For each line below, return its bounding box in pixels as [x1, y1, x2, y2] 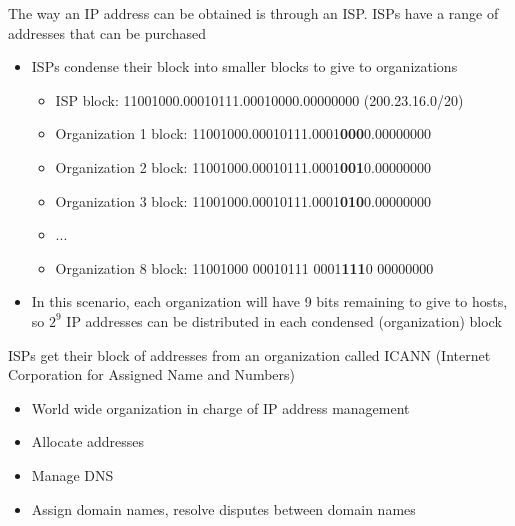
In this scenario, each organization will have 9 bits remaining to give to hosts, [31, 291, 508, 312]
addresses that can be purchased [8, 22, 206, 43]
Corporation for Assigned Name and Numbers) [8, 364, 296, 385]
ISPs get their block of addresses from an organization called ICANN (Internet [8, 344, 491, 365]
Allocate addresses [31, 431, 145, 452]
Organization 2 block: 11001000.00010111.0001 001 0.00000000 [55, 156, 431, 177]
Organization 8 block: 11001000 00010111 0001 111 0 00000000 [55, 257, 434, 278]
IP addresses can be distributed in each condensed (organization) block [66, 310, 502, 331]
